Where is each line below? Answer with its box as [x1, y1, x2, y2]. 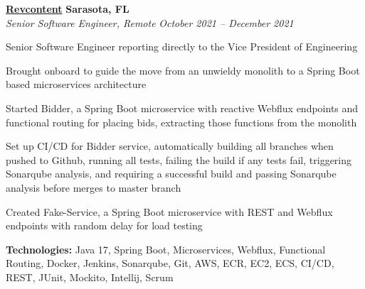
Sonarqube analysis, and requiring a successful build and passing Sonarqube [6, 166, 337, 181]
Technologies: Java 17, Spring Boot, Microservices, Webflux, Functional [6, 241, 326, 256]
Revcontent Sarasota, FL [6, 1, 129, 16]
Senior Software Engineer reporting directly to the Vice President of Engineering [6, 39, 358, 54]
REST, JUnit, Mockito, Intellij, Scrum [6, 269, 174, 284]
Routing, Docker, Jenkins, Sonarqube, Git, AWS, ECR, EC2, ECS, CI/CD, [6, 256, 334, 271]
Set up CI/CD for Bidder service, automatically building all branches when [6, 138, 334, 153]
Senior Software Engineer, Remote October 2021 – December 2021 [6, 15, 294, 30]
